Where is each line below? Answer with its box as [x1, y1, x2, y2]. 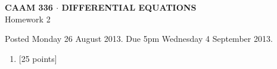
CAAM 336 [5, 1, 53, 13]
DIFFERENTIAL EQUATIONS [61, 1, 197, 13]
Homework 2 [5, 12, 51, 25]
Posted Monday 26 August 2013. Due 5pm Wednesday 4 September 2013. [5, 32, 273, 45]
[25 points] [18, 52, 57, 64]
